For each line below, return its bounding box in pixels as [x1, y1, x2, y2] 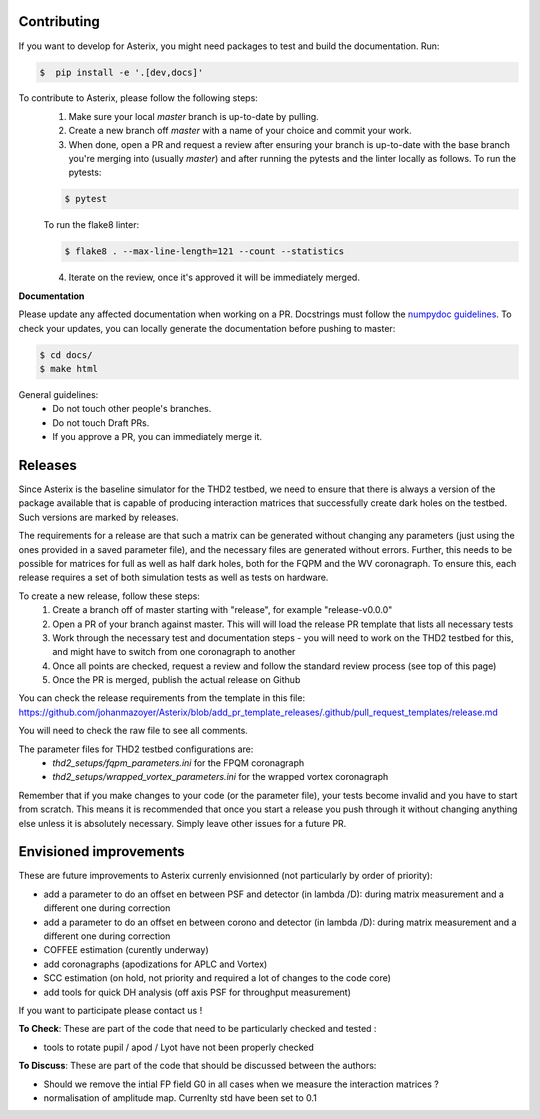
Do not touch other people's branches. [52, 403, 212, 415]
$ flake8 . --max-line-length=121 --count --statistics [64, 246, 345, 257]
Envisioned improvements [18, 843, 185, 860]
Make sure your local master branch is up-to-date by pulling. [68, 110, 319, 122]
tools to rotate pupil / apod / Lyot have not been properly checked [43, 1041, 315, 1053]
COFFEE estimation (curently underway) [43, 944, 209, 956]
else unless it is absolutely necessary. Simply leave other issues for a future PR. [18, 817, 347, 829]
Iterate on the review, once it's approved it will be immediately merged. [68, 271, 360, 284]
